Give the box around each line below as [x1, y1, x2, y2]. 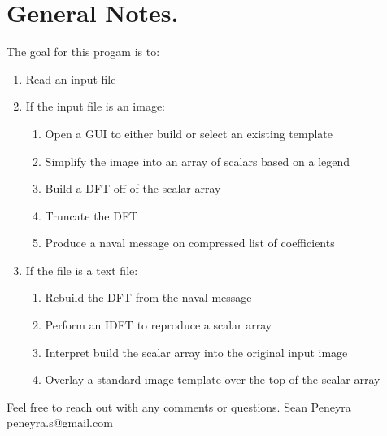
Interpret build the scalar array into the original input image [45, 343, 348, 360]
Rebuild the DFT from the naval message [45, 289, 252, 306]
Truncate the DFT [45, 207, 138, 224]
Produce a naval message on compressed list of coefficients [45, 234, 335, 251]
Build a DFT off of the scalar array [45, 180, 221, 197]
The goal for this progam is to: [7, 43, 160, 60]
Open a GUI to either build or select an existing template [45, 124, 333, 142]
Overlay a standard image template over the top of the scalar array [45, 371, 380, 388]
